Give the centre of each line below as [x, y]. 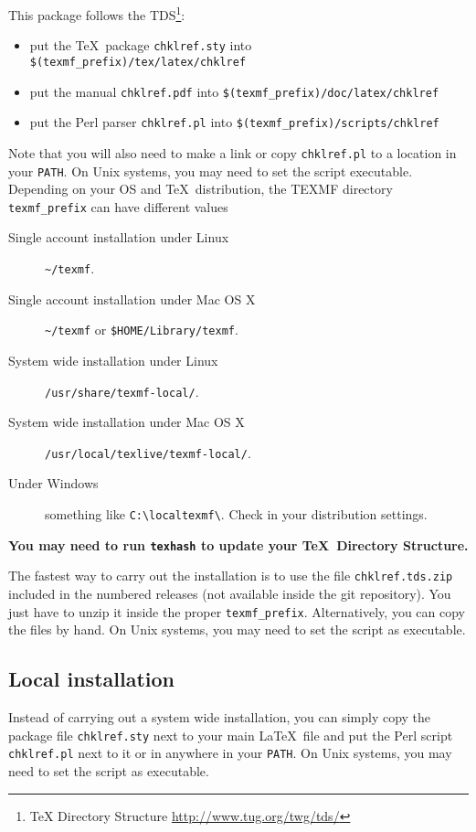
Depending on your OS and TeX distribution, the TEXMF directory [201, 189]
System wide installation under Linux [113, 360]
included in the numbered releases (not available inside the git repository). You [230, 593]
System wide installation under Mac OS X [127, 422]
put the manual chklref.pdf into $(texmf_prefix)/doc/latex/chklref [234, 91]
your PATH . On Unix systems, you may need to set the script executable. [211, 171]
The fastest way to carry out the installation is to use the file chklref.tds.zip [231, 576]
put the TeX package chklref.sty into [141, 45]
